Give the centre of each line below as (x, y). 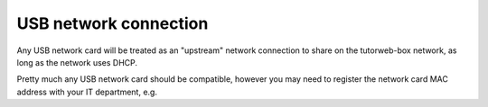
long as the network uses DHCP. (77, 62)
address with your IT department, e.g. (87, 92)
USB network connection (113, 23)
